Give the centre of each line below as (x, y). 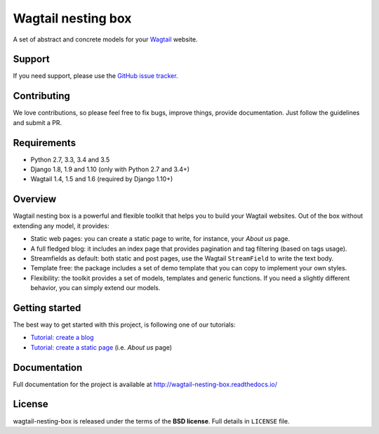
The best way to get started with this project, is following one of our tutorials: (124, 324)
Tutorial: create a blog (62, 338)
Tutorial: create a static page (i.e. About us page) (101, 347)
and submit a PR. (38, 122)
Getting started (47, 308)
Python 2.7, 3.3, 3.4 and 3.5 (70, 159)
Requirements (45, 143)
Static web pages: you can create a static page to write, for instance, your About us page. (160, 239)
